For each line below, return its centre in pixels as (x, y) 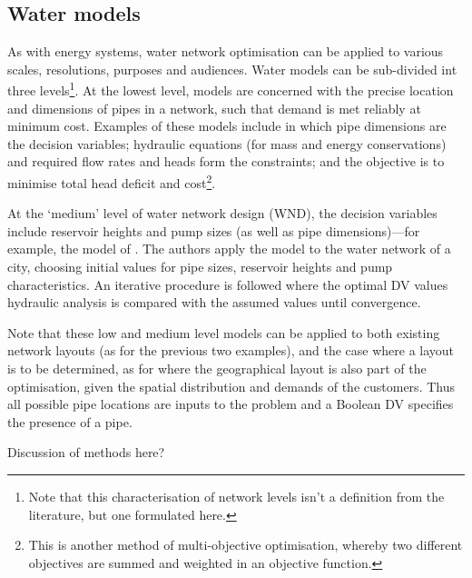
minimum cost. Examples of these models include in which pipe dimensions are (227, 126)
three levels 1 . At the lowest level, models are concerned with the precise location (231, 89)
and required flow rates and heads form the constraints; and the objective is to (226, 161)
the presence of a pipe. (70, 421)
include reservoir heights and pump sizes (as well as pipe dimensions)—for (214, 230)
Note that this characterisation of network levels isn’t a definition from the (236, 496)
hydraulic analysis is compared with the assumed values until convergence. (214, 302)
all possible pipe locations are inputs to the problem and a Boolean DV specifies (231, 404)
